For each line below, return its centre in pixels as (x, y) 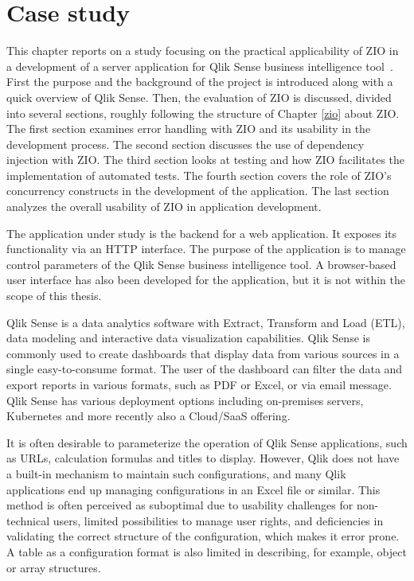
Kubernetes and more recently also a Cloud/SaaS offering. (148, 416)
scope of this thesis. (54, 296)
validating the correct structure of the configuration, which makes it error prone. (203, 536)
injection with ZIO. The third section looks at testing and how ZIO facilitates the (206, 160)
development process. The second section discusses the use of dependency (186, 144)
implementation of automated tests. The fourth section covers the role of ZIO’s (199, 175)
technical (28, 520)
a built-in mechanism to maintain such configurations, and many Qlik (176, 473)
